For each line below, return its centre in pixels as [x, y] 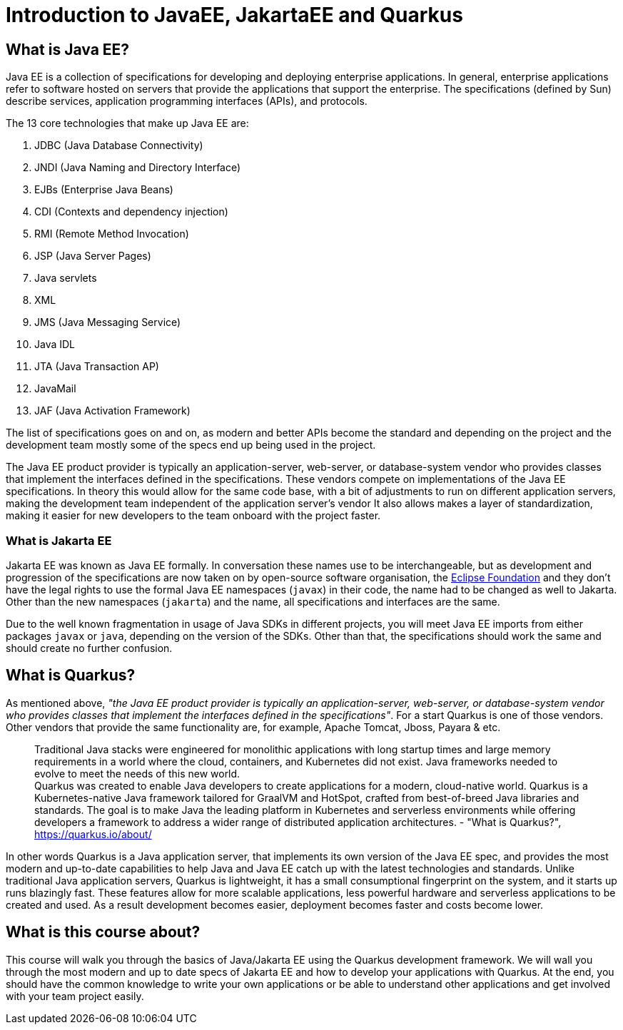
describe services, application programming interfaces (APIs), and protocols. [187, 101]
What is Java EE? [68, 49]
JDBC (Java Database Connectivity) [119, 146]
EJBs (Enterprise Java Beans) [104, 190]
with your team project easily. [75, 996]
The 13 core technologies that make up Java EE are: [127, 123]
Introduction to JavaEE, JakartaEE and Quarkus [234, 15]
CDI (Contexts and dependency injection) [131, 212]
